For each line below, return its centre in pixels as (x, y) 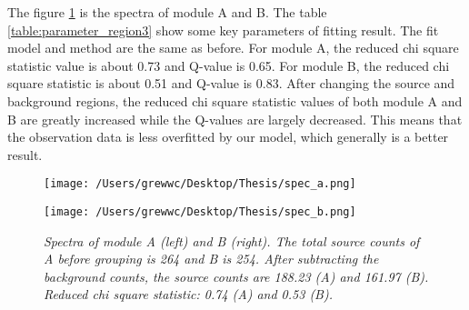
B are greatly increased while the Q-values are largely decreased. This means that (235, 119)
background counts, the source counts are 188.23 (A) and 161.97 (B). (236, 276)
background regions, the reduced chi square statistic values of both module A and (235, 100)
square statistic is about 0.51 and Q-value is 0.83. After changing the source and (231, 83)
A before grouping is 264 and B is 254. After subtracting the (211, 259)
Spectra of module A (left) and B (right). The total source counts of (232, 240)
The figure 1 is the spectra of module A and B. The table (167, 12)
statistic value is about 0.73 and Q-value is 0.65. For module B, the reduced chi (229, 65)
